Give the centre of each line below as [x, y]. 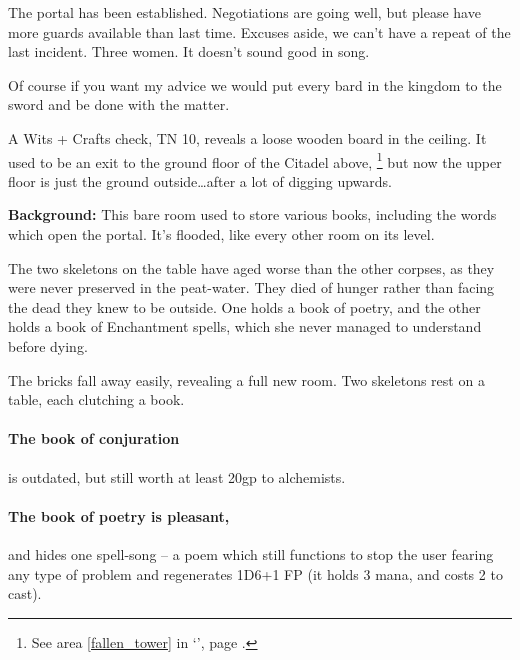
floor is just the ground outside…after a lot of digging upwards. [200, 180]
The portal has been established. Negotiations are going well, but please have [244, 12]
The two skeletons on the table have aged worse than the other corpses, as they [251, 267]
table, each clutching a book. [96, 399]
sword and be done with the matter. [119, 104]
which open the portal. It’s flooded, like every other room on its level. [221, 234]
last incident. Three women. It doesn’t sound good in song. [189, 51]
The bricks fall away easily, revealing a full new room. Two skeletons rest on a [246, 379]
